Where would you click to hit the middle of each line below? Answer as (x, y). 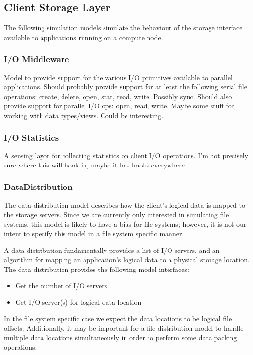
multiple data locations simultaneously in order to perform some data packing (121, 337)
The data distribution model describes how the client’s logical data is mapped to (125, 205)
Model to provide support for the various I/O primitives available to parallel (118, 77)
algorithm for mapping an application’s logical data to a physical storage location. (127, 260)
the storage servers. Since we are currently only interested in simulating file (116, 214)
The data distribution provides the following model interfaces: (96, 269)
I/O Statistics (32, 137)
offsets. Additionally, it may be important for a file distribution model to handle (124, 328)
